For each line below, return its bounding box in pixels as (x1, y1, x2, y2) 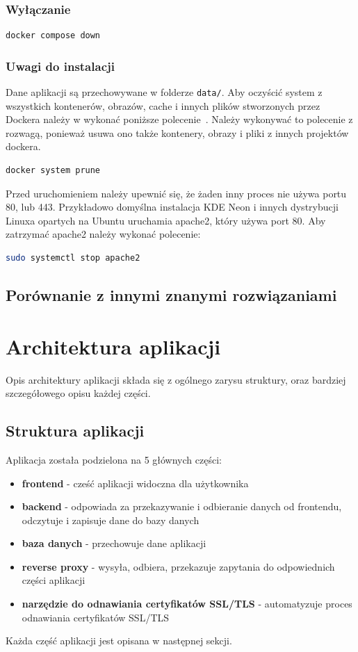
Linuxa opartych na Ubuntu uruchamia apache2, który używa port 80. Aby (6, 213, 326, 227)
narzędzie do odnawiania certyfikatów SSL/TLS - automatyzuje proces (22, 596, 352, 611)
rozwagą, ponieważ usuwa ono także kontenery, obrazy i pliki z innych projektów (6, 125, 349, 140)
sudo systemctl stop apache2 (6, 253, 140, 263)
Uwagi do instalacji (6, 57, 115, 74)
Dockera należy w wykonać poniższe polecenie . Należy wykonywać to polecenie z (6, 112, 353, 127)
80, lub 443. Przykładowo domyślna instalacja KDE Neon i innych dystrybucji (6, 199, 339, 214)
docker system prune (6, 165, 101, 176)
